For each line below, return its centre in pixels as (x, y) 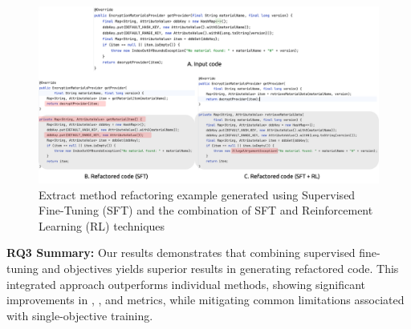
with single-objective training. (80, 315)
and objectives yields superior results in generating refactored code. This (220, 269)
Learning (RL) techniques (102, 225)
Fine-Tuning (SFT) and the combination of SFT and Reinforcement (206, 210)
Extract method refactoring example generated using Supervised (197, 194)
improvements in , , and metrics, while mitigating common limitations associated (205, 300)
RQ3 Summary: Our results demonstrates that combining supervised (181, 253)
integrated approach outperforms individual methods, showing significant (186, 284)
